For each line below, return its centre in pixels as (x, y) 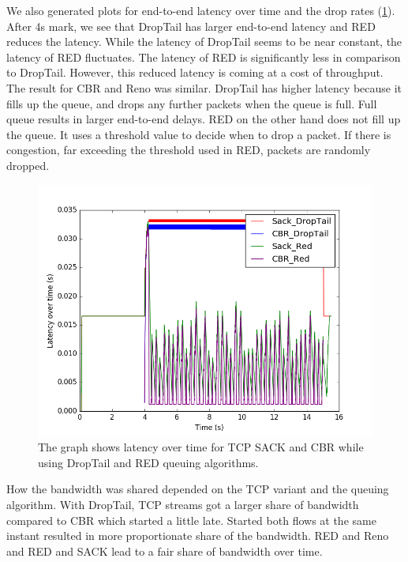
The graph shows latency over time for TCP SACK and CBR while (201, 447)
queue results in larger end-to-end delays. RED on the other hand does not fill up (204, 119)
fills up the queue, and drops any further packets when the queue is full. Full (192, 103)
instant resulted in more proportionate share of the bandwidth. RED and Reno (198, 536)
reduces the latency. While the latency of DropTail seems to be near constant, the (204, 41)
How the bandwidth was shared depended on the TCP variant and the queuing (198, 489)
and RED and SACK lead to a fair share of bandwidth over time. (165, 551)
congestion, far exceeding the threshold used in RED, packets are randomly (189, 150)
